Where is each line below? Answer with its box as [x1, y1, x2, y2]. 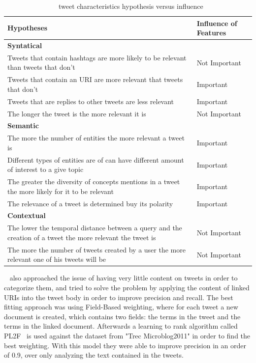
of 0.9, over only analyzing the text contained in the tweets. [4, 350, 184, 360]
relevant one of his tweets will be [7, 254, 106, 264]
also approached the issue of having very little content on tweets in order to [9, 273, 238, 283]
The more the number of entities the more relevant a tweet [7, 133, 185, 143]
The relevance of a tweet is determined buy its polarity [7, 198, 173, 208]
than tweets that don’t [7, 62, 75, 72]
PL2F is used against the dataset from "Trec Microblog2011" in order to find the [4, 330, 251, 340]
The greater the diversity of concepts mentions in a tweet [7, 176, 180, 187]
